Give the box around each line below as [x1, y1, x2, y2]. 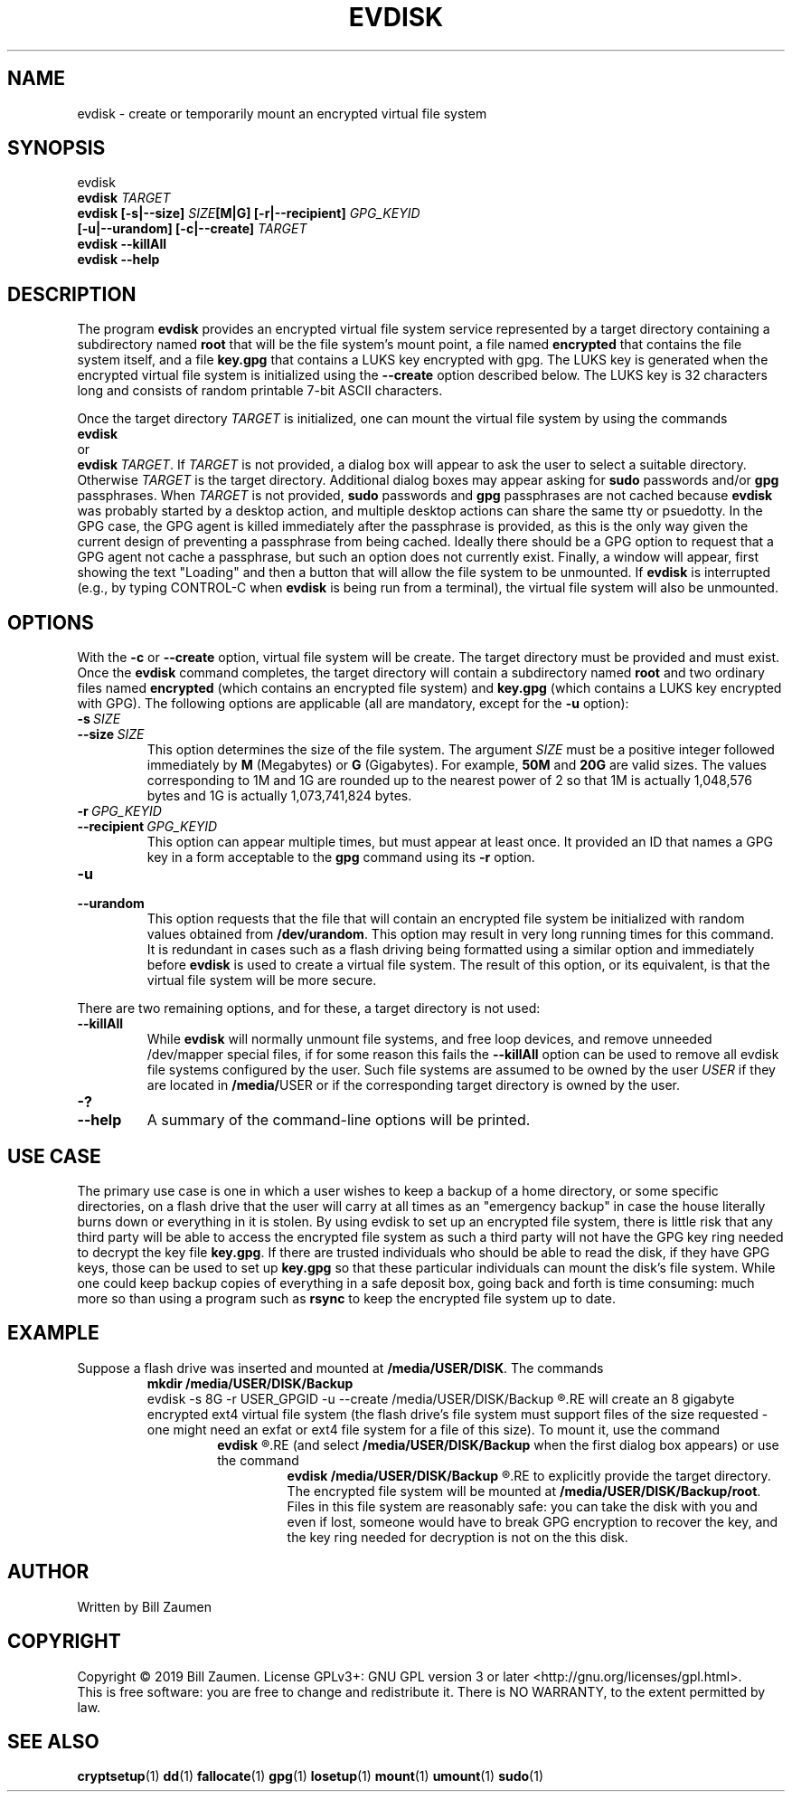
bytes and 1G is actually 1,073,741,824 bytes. [146, 788, 412, 804]
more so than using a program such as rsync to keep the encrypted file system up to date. [77, 1290, 616, 1306]
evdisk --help [77, 251, 160, 268]
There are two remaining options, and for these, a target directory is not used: [77, 1000, 541, 1017]
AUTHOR [7, 1560, 90, 1584]
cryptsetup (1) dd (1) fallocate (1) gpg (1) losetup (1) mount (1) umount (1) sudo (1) [77, 1768, 544, 1785]
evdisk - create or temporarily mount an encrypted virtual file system [77, 105, 487, 121]
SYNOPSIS [7, 137, 106, 160]
